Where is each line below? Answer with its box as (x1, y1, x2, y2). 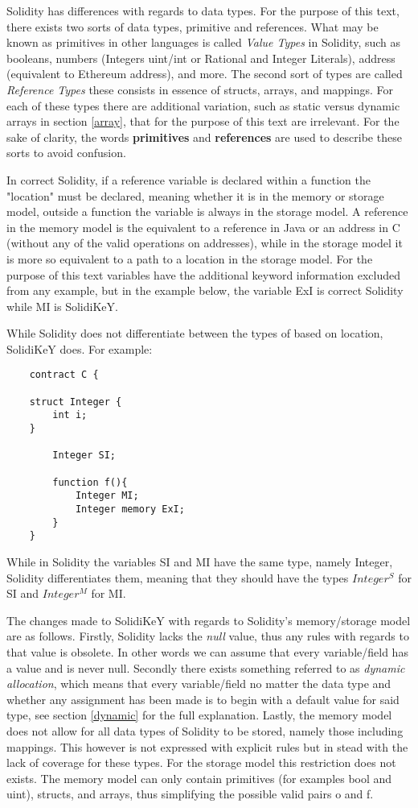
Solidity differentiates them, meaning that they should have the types (6, 569, 349, 586)
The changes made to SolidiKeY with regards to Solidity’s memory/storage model (6, 611, 411, 628)
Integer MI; (75, 490, 139, 502)
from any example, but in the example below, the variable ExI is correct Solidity (6, 282, 404, 299)
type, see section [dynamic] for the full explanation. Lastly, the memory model (6, 706, 392, 723)
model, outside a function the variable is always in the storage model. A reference (6, 203, 408, 220)
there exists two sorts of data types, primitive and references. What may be (6, 18, 379, 35)
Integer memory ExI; (75, 503, 185, 516)
